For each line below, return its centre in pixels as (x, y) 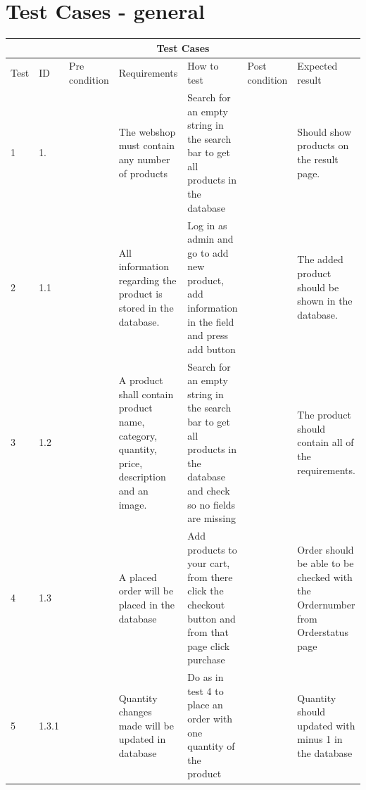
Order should (326, 549)
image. (133, 504)
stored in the (146, 308)
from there (210, 576)
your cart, (209, 563)
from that (208, 632)
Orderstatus (323, 632)
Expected (317, 66)
